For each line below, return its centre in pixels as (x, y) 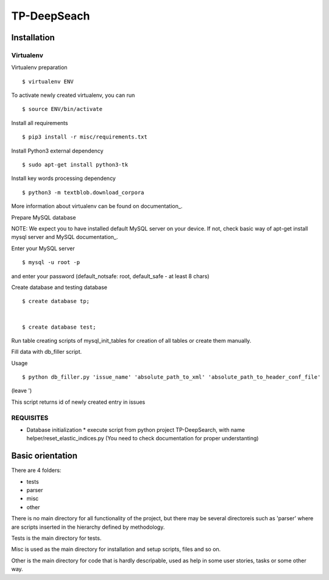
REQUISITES (30, 418)
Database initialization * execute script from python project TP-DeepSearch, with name (136, 430)
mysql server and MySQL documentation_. (65, 237)
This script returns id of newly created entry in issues (78, 402)
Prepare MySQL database (44, 217)
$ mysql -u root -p (51, 263)
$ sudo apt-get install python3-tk (75, 165)
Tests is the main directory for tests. (56, 538)
